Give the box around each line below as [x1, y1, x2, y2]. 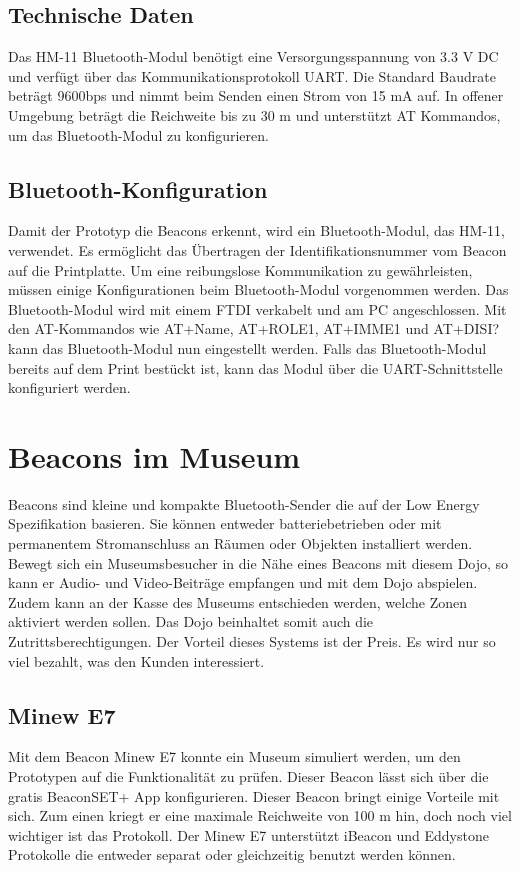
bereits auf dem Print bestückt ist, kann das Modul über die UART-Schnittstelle [8, 357, 503, 378]
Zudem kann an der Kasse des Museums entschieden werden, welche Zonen [8, 591, 467, 612]
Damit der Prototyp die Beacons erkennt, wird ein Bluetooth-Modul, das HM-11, [8, 220, 505, 241]
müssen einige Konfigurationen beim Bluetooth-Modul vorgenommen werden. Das [8, 279, 509, 300]
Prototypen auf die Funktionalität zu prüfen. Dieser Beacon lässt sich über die [8, 765, 489, 786]
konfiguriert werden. [8, 377, 131, 398]
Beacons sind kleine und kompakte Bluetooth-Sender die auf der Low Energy [8, 493, 480, 514]
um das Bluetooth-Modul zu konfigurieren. [8, 124, 269, 145]
